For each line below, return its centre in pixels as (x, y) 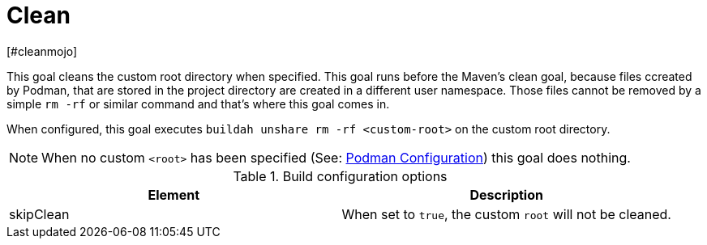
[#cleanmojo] (42, 51)
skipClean (39, 214)
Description (506, 194)
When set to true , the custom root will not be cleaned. (506, 214)
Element (174, 194)
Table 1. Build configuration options (340, 176)
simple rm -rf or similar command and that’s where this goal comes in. (198, 103)
